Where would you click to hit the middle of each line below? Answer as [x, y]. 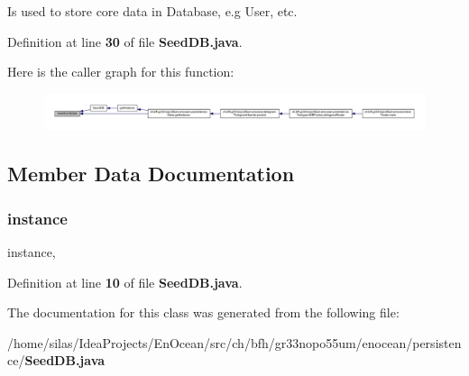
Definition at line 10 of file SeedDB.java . [125, 282]
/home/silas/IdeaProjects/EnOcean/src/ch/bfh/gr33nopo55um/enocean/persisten [234, 342]
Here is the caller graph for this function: [121, 72]
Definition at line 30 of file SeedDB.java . [125, 41]
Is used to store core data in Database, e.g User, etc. [152, 11]
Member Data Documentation [151, 174]
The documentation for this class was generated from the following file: [203, 312]
